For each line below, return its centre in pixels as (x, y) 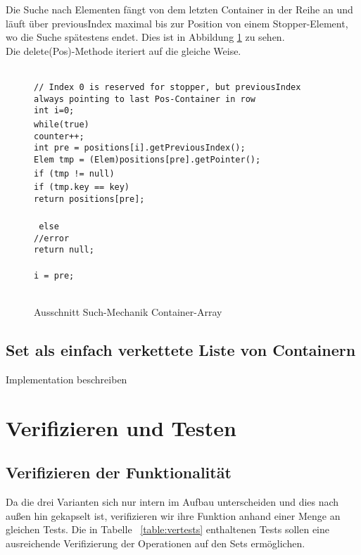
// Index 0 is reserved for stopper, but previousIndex (167, 87)
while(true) (62, 124)
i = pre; (54, 275)
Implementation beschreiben (66, 379)
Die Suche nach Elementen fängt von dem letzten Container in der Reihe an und (179, 9)
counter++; (59, 136)
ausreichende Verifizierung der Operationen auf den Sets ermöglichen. (156, 543)
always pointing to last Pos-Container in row (145, 99)
